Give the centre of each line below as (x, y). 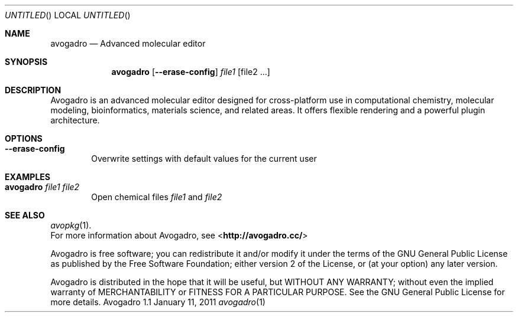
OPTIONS (24, 138)
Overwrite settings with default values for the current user (204, 158)
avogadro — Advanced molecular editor (128, 43)
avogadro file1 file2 (42, 187)
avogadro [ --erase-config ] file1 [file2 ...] (191, 72)
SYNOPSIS (26, 62)
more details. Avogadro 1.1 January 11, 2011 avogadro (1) (158, 302)
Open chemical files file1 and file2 (157, 197)
